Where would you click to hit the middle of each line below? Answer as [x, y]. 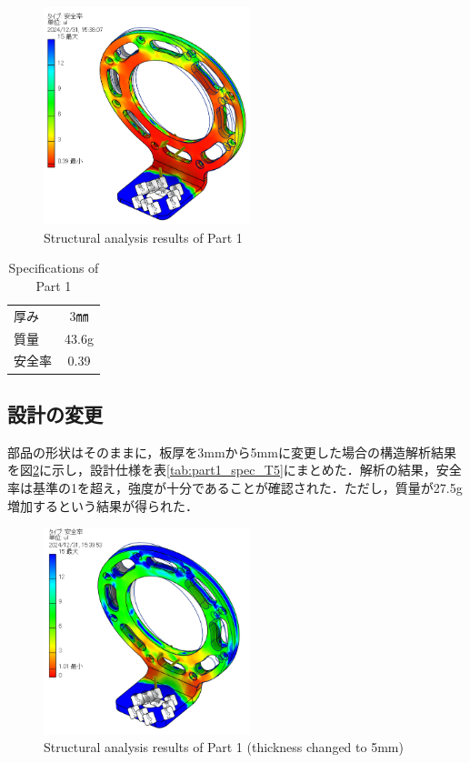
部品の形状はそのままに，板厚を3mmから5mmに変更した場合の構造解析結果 [232, 452]
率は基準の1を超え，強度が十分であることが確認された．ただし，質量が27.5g [235, 487]
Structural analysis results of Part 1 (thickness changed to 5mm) [224, 747]
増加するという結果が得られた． [103, 505]
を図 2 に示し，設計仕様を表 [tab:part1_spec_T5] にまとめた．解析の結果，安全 [235, 470]
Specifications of [54, 268]
